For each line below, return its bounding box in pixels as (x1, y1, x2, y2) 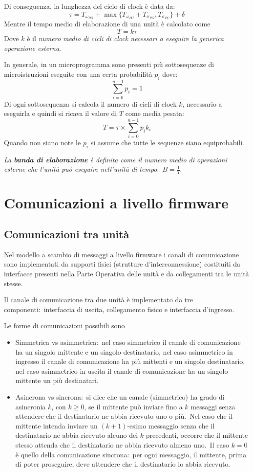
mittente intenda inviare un (15, 420, 98, 430)
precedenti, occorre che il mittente (146, 430, 248, 440)
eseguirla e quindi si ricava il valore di (4, 108, 117, 118)
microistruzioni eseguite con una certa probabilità (4, 68, 152, 79)
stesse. (4, 278, 23, 288)
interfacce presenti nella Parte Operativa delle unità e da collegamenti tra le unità (4, 269, 249, 279)
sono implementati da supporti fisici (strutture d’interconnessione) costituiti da (4, 259, 241, 269)
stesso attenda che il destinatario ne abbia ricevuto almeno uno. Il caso (15, 439, 229, 450)
